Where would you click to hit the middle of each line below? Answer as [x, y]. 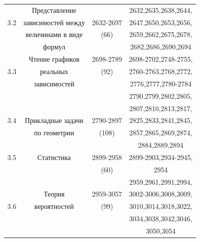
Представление [54, 10]
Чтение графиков [54, 59]
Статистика [54, 157]
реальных [54, 71]
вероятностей [54, 206]
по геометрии [54, 133]
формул [54, 47]
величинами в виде [54, 34]
